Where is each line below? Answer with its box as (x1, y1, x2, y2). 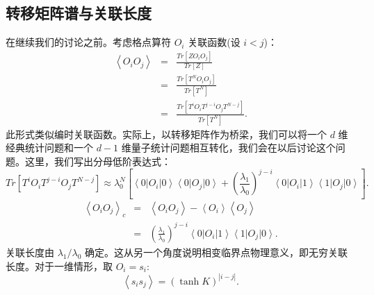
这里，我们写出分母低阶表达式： (24, 153, 171, 168)
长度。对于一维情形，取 (6, 258, 113, 273)
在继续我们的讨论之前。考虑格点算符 (6, 35, 171, 49)
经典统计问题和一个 (6, 140, 93, 155)
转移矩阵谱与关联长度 (6, 2, 152, 24)
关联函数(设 (188, 35, 241, 49)
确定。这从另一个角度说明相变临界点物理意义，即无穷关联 (85, 244, 348, 259)
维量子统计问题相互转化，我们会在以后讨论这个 (121, 140, 336, 155)
